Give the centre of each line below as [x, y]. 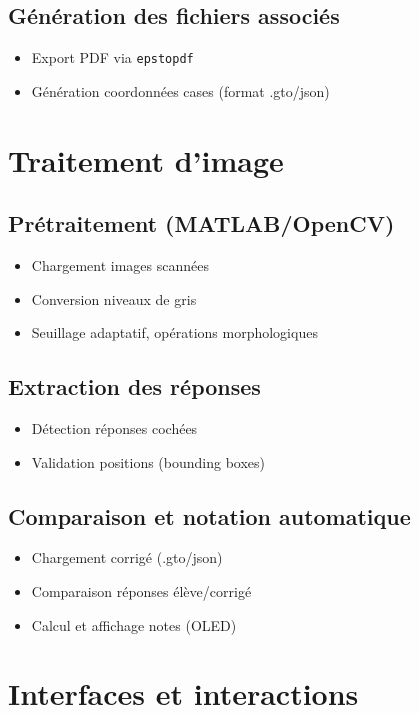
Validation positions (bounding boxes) [148, 461]
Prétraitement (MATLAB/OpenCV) [201, 223]
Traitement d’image [146, 159]
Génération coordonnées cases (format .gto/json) [180, 90]
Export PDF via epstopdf [112, 57]
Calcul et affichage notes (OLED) [134, 624]
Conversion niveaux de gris [114, 298]
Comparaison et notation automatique [209, 515]
